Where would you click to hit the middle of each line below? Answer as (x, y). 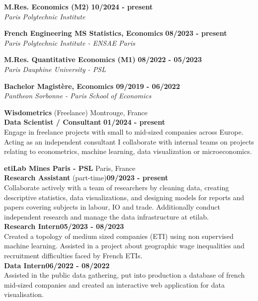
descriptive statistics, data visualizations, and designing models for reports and (124, 197)
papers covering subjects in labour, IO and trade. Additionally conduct (112, 207)
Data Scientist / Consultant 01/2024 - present (85, 122)
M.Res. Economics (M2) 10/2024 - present (79, 6)
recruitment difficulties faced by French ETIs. (73, 256)
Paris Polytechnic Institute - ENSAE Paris (70, 42)
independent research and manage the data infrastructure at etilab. (106, 216)
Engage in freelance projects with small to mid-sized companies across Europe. (124, 131)
